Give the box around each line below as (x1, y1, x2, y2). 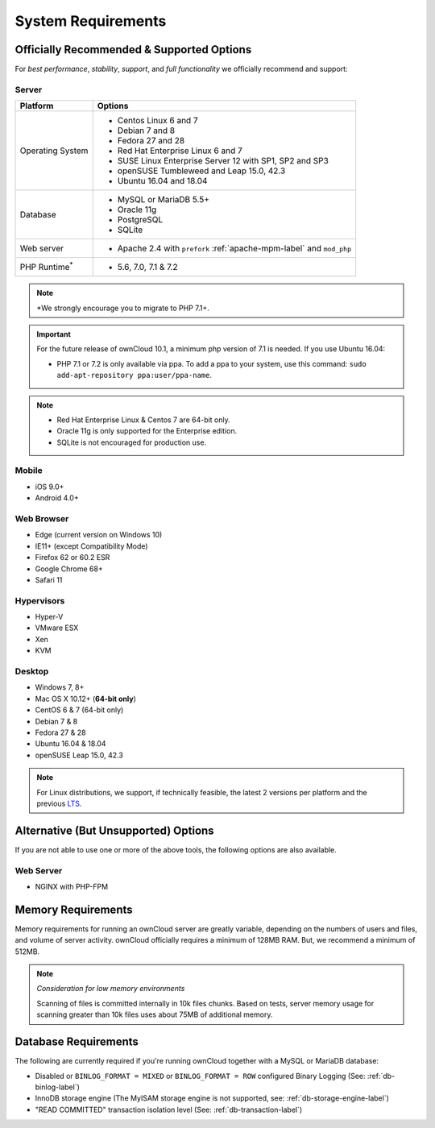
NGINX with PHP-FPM (35, 881, 109, 891)
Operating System (19, 145, 89, 156)
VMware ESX (35, 623, 79, 632)
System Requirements (14, 12, 167, 30)
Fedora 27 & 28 (35, 728, 86, 737)
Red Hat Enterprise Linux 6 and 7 (117, 145, 243, 156)
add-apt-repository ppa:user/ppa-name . (56, 371, 213, 380)
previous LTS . (36, 798, 82, 808)
